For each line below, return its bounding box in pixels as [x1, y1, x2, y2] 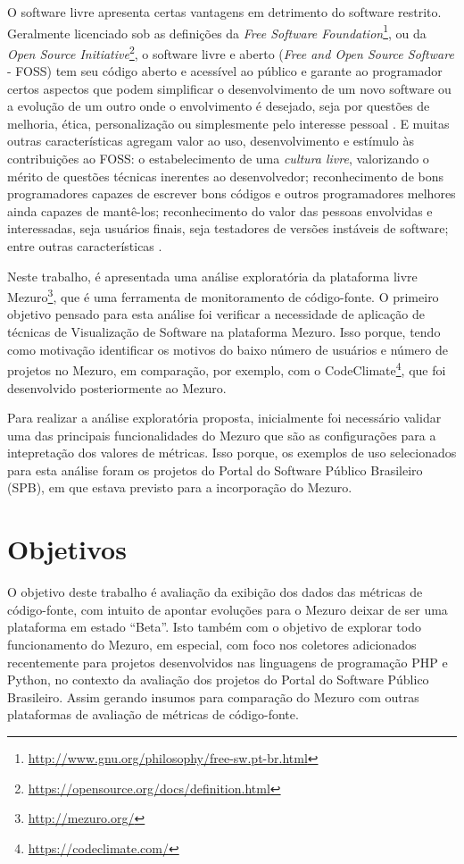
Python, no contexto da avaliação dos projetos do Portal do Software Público [7, 670, 429, 689]
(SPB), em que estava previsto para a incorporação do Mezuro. [7, 478, 352, 497]
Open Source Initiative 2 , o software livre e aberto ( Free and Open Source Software [7, 41, 454, 63]
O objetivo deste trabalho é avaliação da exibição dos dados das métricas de [7, 583, 423, 601]
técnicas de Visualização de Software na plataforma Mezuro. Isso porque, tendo [7, 323, 441, 341]
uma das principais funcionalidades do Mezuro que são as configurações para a [7, 425, 436, 444]
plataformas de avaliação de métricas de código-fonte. [7, 705, 299, 724]
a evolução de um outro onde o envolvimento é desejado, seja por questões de [7, 96, 430, 115]
